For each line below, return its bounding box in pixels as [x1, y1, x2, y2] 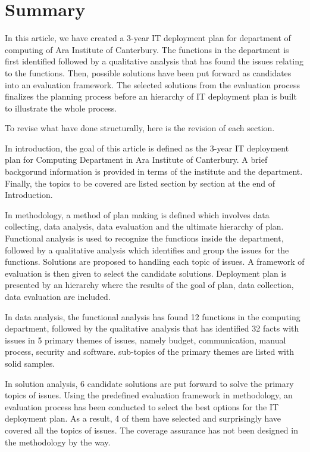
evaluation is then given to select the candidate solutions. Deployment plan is [5, 267, 287, 279]
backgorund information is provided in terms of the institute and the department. [5, 165, 303, 178]
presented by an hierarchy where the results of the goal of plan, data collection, [5, 278, 294, 291]
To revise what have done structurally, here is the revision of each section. [5, 122, 275, 134]
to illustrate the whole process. [5, 101, 117, 114]
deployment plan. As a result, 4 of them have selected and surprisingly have [5, 412, 281, 425]
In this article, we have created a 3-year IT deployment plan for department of [5, 32, 291, 44]
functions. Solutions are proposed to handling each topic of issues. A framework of [5, 255, 305, 268]
